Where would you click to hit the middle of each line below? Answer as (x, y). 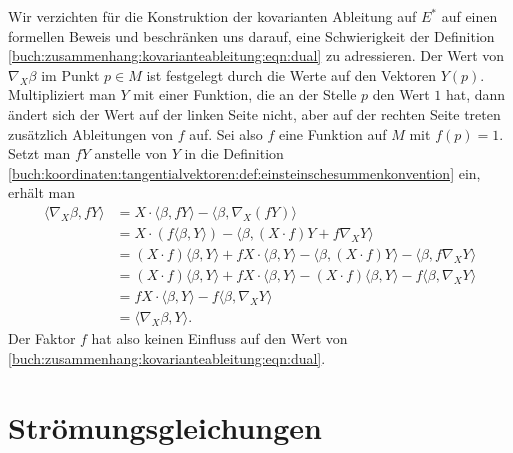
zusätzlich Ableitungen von (90, 133)
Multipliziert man (62, 94)
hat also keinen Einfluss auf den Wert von (219, 338)
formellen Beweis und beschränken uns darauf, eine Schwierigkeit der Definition (251, 35)
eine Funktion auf (332, 133)
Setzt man (39, 153)
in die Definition (234, 153)
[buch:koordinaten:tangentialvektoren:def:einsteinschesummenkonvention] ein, (244, 172)
